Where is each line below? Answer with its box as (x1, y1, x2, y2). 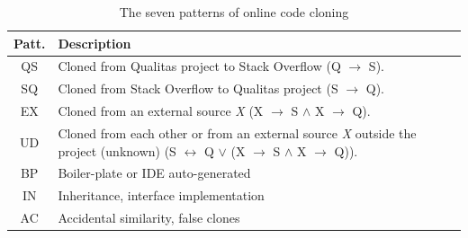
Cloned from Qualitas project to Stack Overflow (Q (58, 57, 341, 75)
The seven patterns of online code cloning (119, 3, 349, 21)
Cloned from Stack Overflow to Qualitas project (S (58, 79, 338, 98)
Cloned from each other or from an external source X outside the (58, 123, 417, 142)
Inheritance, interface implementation (58, 186, 265, 205)
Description (58, 33, 131, 52)
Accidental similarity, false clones (58, 208, 240, 227)
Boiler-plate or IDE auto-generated (58, 163, 251, 182)
